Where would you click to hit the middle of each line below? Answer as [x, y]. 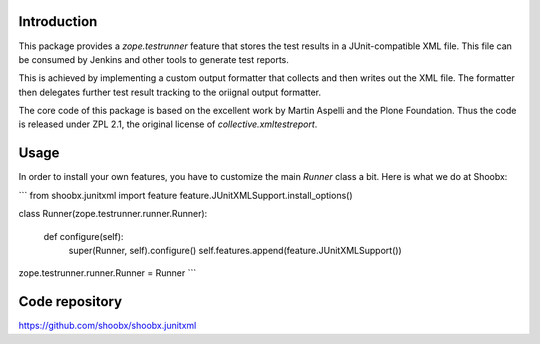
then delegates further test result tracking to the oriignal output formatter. [170, 92]
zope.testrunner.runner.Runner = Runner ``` [107, 273]
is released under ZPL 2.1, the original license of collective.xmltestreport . [168, 124]
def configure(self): [83, 236]
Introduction [58, 21]
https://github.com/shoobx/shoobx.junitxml [107, 326]
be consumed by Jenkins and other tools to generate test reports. [154, 59]
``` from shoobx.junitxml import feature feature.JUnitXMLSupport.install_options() [186, 195]
